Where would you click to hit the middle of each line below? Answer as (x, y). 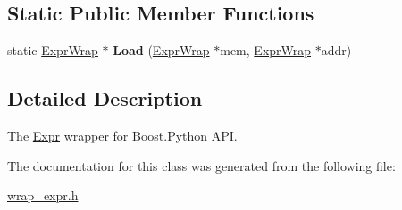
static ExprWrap (53, 50)
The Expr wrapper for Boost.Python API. (122, 135)
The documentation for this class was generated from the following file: (201, 165)
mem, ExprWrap (266, 50)
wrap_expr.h (43, 195)
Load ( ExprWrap (161, 50)
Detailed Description (105, 98)
